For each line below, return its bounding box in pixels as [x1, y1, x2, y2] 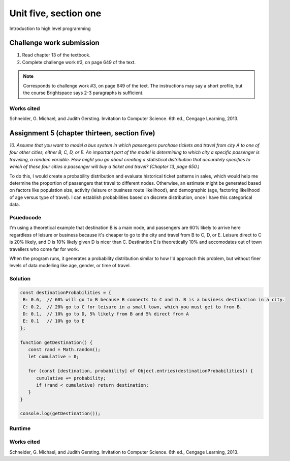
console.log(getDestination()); [20, 411, 101, 417]
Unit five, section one [9, 8, 102, 19]
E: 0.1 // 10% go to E [23, 318, 85, 324]
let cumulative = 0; [28, 354, 80, 360]
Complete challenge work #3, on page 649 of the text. [22, 59, 136, 65]
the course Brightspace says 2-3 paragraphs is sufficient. [23, 90, 144, 96]
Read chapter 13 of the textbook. [22, 52, 91, 58]
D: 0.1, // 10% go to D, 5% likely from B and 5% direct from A [23, 311, 189, 316]
